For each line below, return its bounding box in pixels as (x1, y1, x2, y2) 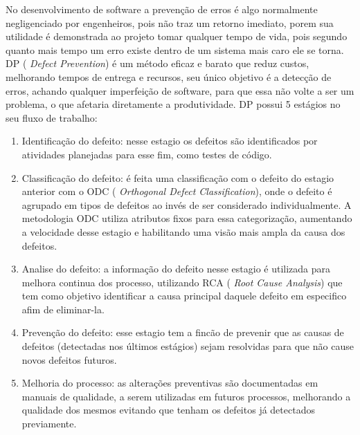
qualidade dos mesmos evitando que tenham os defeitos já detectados (21, 402, 315, 417)
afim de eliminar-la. (21, 302, 105, 316)
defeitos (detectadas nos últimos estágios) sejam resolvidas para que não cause (21, 339, 354, 353)
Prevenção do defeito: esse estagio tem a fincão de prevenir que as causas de (21, 325, 344, 340)
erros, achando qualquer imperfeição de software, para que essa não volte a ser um (6, 83, 354, 98)
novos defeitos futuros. (21, 352, 117, 367)
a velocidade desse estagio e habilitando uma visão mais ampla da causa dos (21, 224, 345, 239)
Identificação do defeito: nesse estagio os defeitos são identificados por (21, 133, 318, 148)
